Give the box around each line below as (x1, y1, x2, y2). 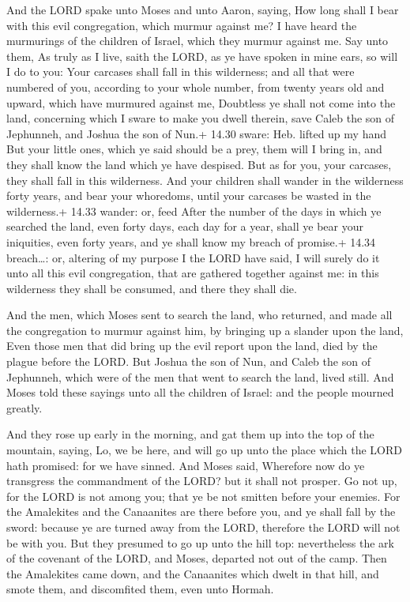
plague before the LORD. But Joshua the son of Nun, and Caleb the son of (6, 353, 371, 370)
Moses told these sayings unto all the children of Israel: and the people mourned (6, 384, 394, 401)
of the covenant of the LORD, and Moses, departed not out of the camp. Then (6, 550, 387, 566)
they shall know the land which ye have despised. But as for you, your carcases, (6, 156, 392, 172)
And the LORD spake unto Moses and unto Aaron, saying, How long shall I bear (6, 2, 399, 17)
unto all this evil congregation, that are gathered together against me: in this (6, 265, 379, 281)
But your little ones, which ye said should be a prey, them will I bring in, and (6, 141, 382, 157)
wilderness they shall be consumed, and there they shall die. (6, 280, 297, 296)
